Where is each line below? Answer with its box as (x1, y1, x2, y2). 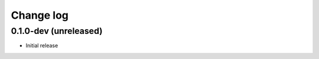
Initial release (25, 42, 58, 49)
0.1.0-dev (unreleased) (11, 26, 103, 36)
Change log (11, 9, 69, 22)
